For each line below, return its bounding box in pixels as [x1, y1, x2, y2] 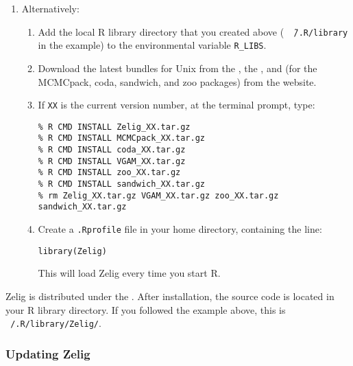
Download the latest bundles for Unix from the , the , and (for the [38, 60, 317, 75]
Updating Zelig [5, 345, 90, 362]
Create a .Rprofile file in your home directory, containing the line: [38, 222, 322, 236]
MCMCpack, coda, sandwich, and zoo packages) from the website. [38, 74, 317, 89]
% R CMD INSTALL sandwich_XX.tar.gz [38, 179, 205, 190]
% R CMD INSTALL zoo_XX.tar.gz [38, 168, 181, 178]
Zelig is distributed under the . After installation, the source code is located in [5, 288, 334, 303]
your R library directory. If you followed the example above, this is [5, 302, 286, 317]
